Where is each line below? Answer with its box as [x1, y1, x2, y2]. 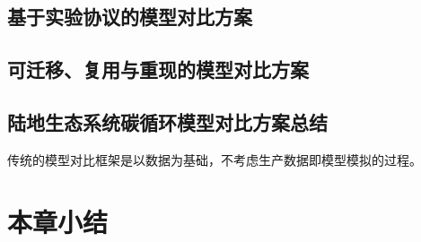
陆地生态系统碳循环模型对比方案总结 [7, 108, 328, 135]
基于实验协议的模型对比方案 [7, 3, 252, 30]
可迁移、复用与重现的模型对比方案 [7, 56, 309, 83]
